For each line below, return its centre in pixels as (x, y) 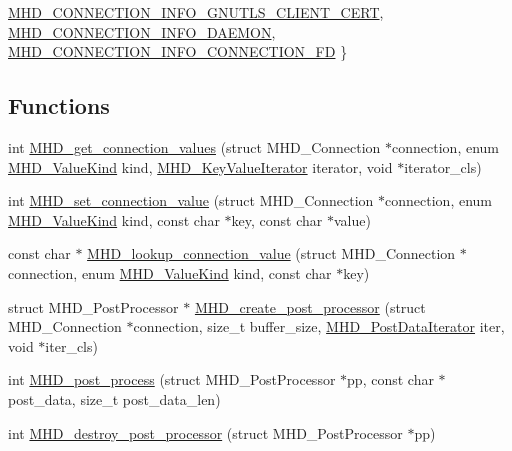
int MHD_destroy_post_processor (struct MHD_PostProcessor (205, 432)
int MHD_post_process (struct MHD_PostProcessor (172, 379)
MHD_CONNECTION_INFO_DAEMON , (142, 31)
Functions (59, 105)
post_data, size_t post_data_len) (114, 398)
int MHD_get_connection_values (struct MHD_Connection (194, 146)
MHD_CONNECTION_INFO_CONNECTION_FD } (178, 51)
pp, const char (390, 379)
